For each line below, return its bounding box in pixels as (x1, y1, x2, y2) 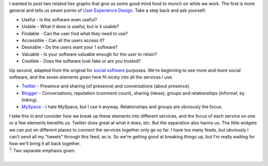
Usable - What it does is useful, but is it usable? (21, 24, 119, 30)
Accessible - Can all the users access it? (21, 37, 105, 43)
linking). (21, 97, 38, 103)
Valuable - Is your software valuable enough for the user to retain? (21, 51, 157, 57)
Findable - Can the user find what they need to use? (21, 30, 128, 37)
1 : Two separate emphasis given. (9, 147, 76, 153)
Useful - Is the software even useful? (21, 16, 97, 22)
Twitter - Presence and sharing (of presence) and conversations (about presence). (21, 83, 191, 89)
